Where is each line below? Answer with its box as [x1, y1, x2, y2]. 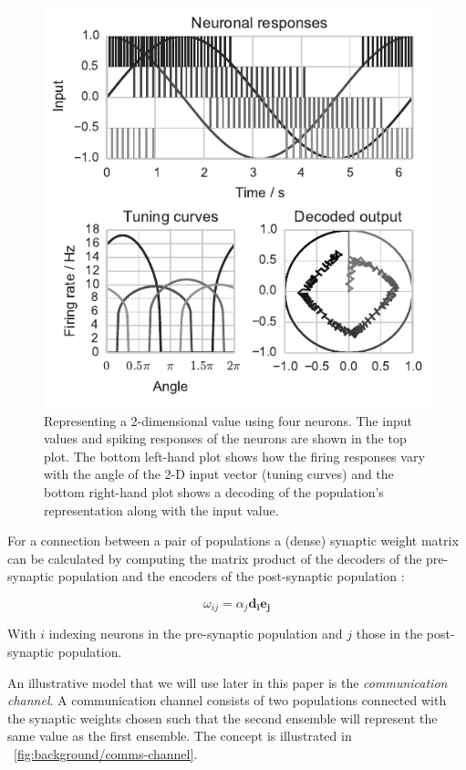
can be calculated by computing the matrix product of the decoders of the [7, 548, 422, 567]
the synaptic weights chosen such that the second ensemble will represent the [7, 708, 438, 727]
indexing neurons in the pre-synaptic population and [48, 624, 343, 643]
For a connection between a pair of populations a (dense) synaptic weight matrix [7, 531, 459, 550]
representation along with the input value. [44, 500, 279, 519]
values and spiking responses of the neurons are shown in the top [44, 429, 407, 448]
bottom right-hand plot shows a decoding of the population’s [44, 483, 384, 502]
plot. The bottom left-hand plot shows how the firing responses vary [44, 446, 425, 465]
